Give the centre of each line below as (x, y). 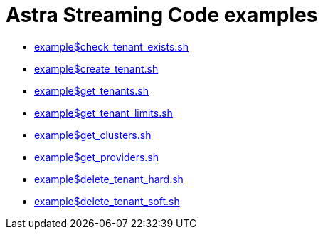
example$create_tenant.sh (96, 68)
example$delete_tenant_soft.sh (107, 201)
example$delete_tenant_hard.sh (109, 179)
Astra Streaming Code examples (162, 15)
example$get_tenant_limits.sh (104, 113)
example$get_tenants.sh (91, 90)
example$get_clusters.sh (93, 135)
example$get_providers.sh (96, 157)
